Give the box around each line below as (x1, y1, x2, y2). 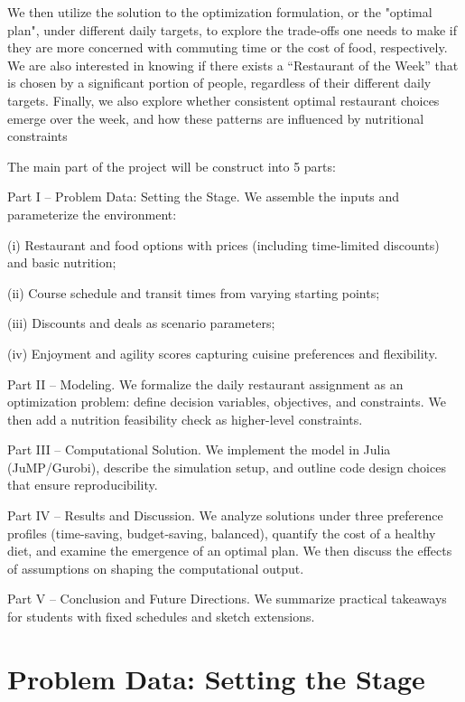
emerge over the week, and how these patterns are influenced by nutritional (7, 108, 424, 127)
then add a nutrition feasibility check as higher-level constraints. (7, 409, 363, 428)
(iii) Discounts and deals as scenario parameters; (7, 314, 275, 332)
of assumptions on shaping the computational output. (7, 558, 304, 577)
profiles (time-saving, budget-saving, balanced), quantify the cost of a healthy (7, 523, 436, 542)
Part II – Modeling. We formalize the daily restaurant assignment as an (7, 374, 404, 393)
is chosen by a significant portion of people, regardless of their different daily (7, 73, 432, 92)
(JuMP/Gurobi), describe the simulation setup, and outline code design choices (7, 457, 446, 476)
